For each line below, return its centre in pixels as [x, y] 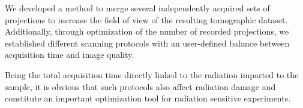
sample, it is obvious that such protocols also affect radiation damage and [140, 86]
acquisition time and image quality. [70, 55]
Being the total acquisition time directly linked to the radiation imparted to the [152, 74]
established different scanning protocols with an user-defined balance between [147, 43]
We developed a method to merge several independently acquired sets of [137, 8]
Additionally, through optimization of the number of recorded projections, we [147, 31]
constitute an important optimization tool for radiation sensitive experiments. [148, 98]
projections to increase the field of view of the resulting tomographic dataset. [146, 19]
